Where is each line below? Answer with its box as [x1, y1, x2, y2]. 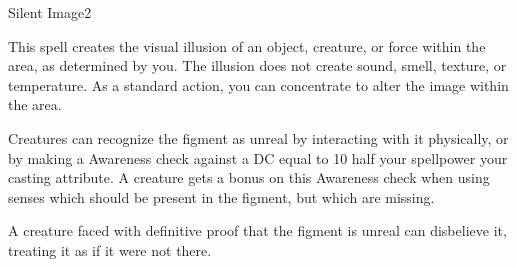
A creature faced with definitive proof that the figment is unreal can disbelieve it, [8, 220, 507, 241]
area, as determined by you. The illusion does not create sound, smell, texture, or [8, 55, 507, 76]
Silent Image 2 [8, 2, 92, 22]
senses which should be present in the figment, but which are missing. [8, 186, 435, 207]
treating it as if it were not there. [8, 239, 212, 260]
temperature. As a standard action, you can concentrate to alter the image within [8, 74, 509, 95]
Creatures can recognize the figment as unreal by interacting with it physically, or [8, 127, 509, 148]
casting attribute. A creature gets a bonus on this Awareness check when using [8, 167, 490, 188]
